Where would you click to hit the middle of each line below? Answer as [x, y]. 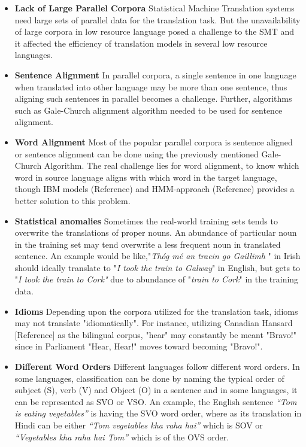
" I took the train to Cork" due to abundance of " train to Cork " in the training [157, 279]
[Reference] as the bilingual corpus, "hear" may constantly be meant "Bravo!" [155, 334]
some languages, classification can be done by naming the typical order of [149, 378]
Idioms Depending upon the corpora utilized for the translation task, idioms [156, 311]
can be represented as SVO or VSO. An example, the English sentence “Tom [156, 401]
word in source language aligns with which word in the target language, [146, 177]
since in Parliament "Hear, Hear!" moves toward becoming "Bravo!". [139, 346]
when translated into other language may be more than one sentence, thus [151, 86]
